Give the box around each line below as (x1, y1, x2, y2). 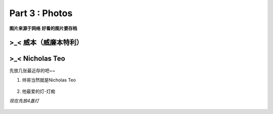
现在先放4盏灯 (9, 97, 39, 103)
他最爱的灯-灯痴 (22, 88, 56, 94)
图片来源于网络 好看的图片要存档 (9, 25, 77, 31)
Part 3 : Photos (9, 8, 73, 19)
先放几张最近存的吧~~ (9, 68, 56, 74)
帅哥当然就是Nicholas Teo (22, 77, 76, 83)
